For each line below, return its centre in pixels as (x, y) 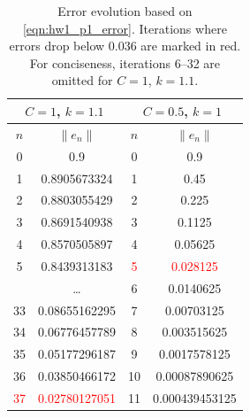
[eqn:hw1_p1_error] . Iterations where (125, 28)
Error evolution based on (125, 11)
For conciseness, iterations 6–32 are (125, 62)
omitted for (82, 80)
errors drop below (57, 46)
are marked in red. (191, 46)
